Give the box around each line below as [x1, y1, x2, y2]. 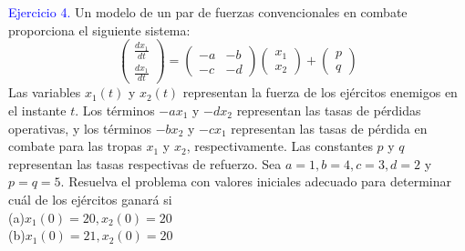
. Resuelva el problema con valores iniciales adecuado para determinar [60, 172, 451, 191]
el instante [8, 101, 67, 119]
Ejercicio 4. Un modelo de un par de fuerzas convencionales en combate [8, 3, 408, 21]
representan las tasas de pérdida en [231, 118, 428, 137]
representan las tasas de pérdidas [236, 101, 421, 119]
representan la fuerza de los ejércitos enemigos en [182, 83, 458, 102]
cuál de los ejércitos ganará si [8, 189, 172, 208]
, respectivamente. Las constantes [186, 136, 373, 156]
